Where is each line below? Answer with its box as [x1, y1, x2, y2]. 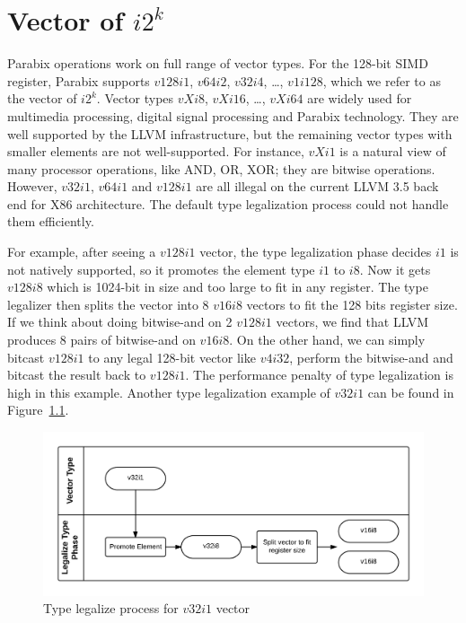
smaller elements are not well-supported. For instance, [7, 142, 304, 161]
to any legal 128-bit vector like [88, 347, 256, 366]
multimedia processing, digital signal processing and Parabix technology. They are [7, 106, 459, 125]
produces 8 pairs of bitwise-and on [7, 330, 196, 349]
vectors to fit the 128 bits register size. [246, 294, 458, 313]
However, [7, 177, 57, 196]
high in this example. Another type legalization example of [7, 382, 330, 401]
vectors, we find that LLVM [276, 312, 429, 331]
